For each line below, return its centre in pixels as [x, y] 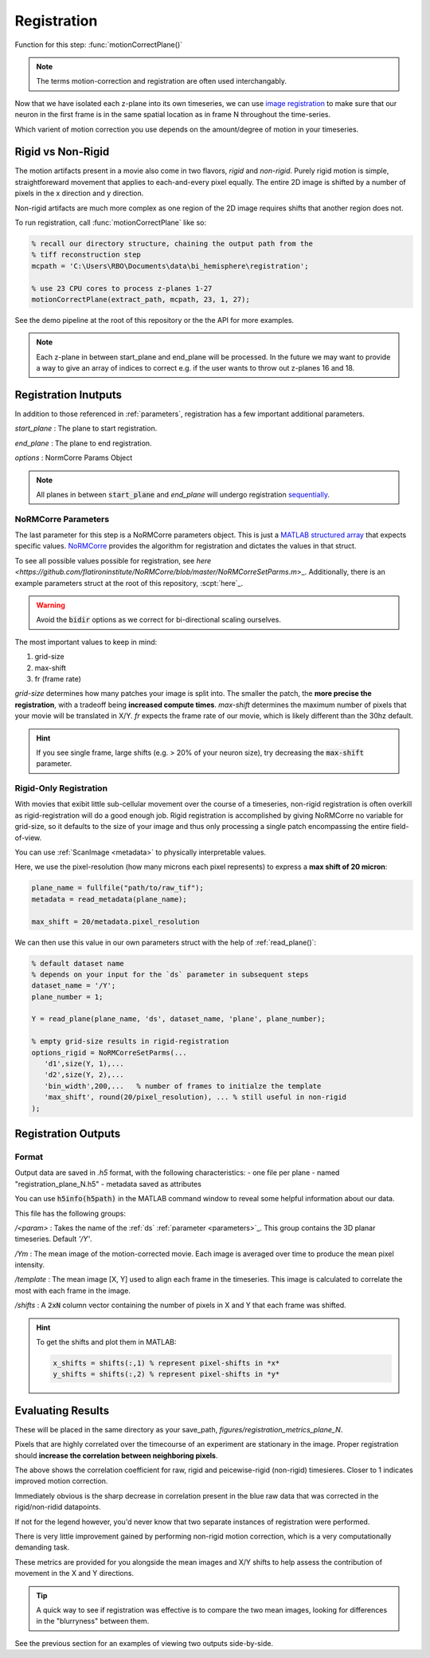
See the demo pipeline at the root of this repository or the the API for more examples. [154, 320]
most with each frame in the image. [73, 1291]
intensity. [30, 1265]
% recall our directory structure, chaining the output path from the [172, 244]
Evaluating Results [62, 1410]
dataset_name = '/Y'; [74, 986]
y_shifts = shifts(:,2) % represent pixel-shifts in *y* [166, 1374]
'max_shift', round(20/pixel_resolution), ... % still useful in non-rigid [195, 1097]
